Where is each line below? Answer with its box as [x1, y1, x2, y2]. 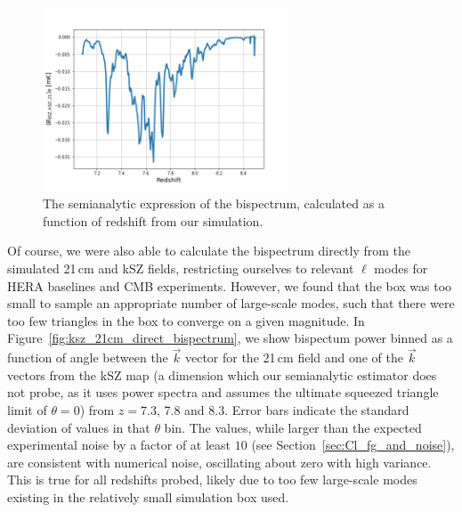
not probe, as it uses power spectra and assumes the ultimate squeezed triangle [7, 383, 439, 402]
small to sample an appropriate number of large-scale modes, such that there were [7, 294, 455, 313]
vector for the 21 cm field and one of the [184, 348, 404, 367]
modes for [374, 259, 428, 278]
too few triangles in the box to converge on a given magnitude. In [7, 311, 365, 329]
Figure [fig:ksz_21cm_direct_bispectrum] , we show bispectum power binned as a [7, 329, 453, 347]
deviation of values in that [7, 418, 150, 436]
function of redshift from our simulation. [43, 211, 263, 230]
